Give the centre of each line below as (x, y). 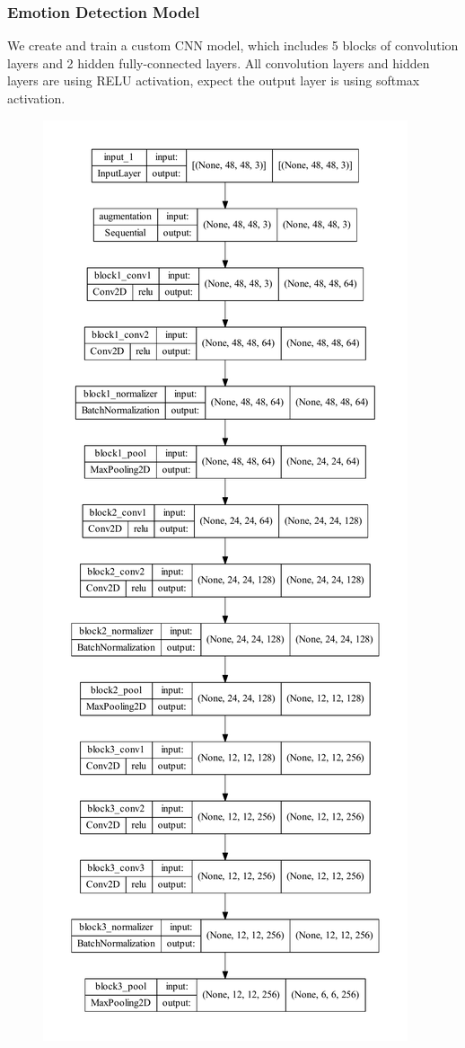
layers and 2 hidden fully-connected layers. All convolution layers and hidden (219, 62)
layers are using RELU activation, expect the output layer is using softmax (214, 80)
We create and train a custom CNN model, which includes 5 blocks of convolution (233, 45)
